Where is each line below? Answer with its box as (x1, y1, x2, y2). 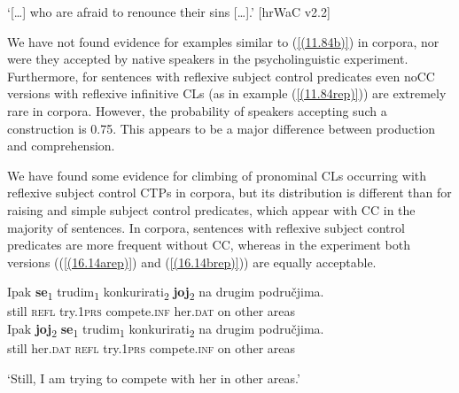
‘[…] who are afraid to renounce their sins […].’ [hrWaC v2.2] (7, 3, 331, 20)
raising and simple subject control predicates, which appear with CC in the (7, 200, 416, 219)
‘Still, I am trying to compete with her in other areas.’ (7, 368, 300, 387)
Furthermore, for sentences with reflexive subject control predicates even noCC (7, 66, 435, 85)
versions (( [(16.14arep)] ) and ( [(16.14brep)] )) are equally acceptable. (7, 252, 377, 271)
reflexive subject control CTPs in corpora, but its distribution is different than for (7, 183, 452, 202)
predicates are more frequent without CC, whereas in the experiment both (7, 235, 410, 254)
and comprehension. (7, 136, 115, 155)
